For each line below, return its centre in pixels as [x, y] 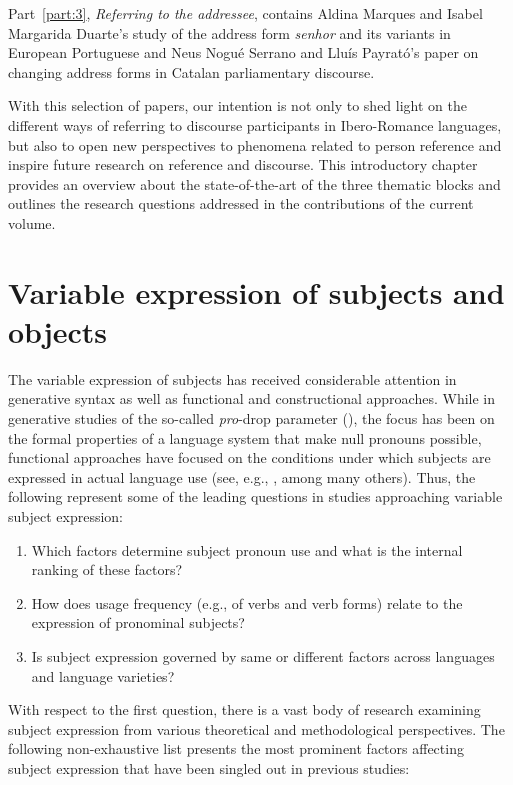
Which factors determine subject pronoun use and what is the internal [247, 549]
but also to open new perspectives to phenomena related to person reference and [255, 144]
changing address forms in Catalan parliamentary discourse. [191, 71]
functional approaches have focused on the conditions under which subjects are [249, 457]
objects [58, 330]
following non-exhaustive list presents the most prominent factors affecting [236, 748]
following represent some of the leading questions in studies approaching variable [255, 496]
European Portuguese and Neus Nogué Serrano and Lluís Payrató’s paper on [243, 52]
